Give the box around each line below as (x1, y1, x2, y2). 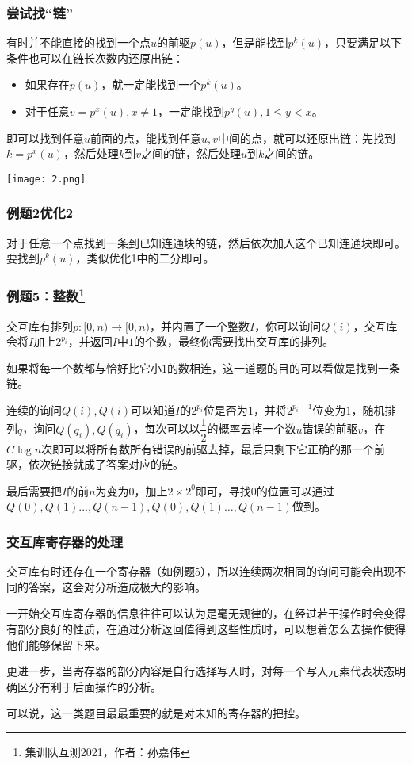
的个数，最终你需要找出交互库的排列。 (134, 333, 334, 350)
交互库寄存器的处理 (6, 531, 124, 551)
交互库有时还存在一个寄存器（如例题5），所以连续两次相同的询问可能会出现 (6, 563, 395, 579)
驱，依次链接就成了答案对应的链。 (6, 456, 184, 472)
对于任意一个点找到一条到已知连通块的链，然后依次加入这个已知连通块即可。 (6, 234, 406, 251)
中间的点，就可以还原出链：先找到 (218, 129, 396, 146)
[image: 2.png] (6, 173, 86, 185)
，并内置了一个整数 (150, 317, 250, 334)
